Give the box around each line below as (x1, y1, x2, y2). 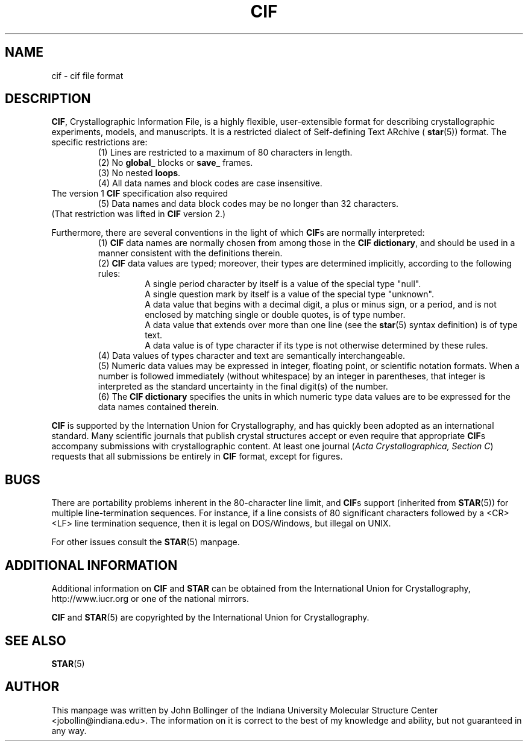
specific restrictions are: (51, 137, 148, 148)
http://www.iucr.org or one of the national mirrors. (51, 593, 250, 604)
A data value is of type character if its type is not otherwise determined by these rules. (145, 340, 488, 351)
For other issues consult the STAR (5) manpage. (51, 537, 240, 548)
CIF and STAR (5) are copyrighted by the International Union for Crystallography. (51, 612, 369, 623)
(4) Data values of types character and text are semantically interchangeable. (98, 350, 406, 361)
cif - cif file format (51, 70, 124, 81)
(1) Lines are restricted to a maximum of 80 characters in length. (98, 147, 353, 158)
